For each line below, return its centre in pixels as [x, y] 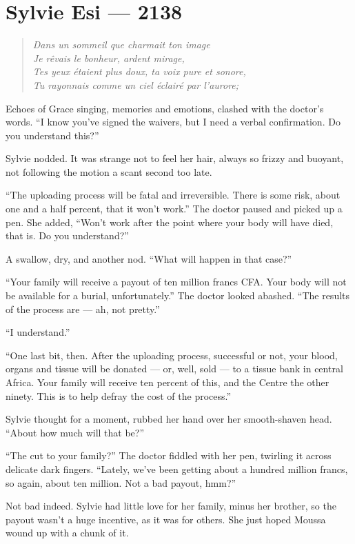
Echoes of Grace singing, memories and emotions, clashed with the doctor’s [165, 108]
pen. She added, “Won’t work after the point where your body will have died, [170, 222]
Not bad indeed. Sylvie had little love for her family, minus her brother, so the [171, 506]
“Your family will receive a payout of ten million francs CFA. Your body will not [176, 282]
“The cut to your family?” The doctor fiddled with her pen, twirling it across [169, 455]
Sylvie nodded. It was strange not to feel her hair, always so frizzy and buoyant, [175, 158]
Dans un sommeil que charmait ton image [121, 44]
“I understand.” [38, 332]
